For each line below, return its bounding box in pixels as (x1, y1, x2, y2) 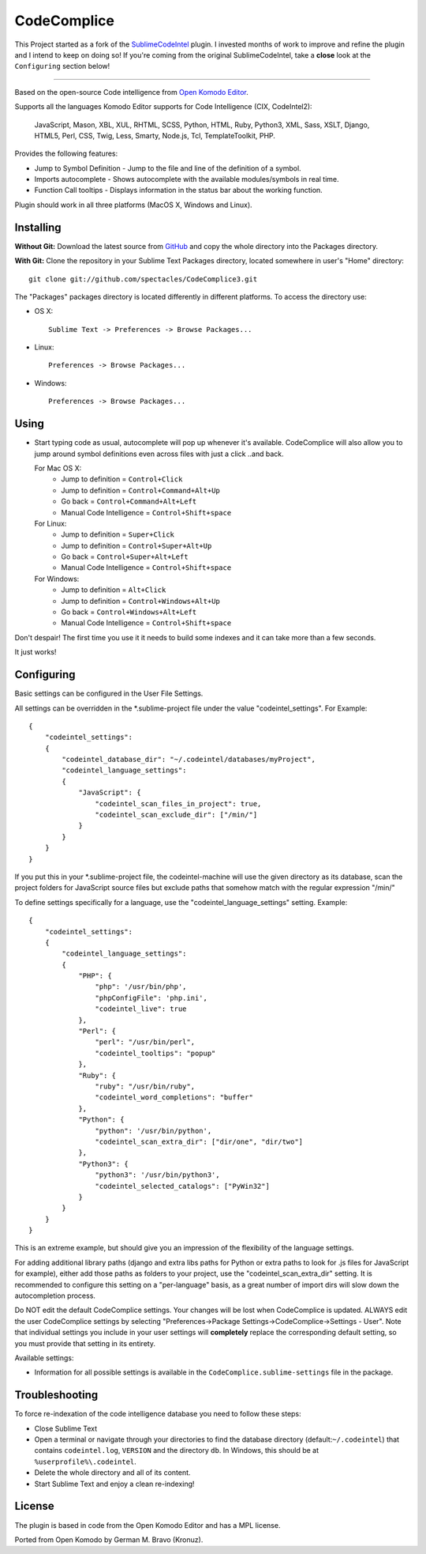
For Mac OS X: (34, 463, 82, 473)
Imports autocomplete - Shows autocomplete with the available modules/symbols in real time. (34, 175, 339, 184)
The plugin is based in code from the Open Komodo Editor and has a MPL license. (14, 1520, 281, 1529)
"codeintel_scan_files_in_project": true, (95, 799, 262, 808)
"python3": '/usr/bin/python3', (95, 1171, 220, 1179)
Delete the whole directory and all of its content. (34, 1468, 191, 1477)
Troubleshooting (14, 1388, 99, 1402)
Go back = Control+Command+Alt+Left (61, 496, 197, 506)
